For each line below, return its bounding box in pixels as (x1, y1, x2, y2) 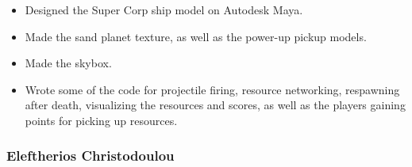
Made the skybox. (25, 55, 112, 71)
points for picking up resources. (25, 112, 178, 128)
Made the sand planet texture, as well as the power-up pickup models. (25, 28, 367, 44)
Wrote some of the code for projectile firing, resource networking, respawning (25, 81, 400, 97)
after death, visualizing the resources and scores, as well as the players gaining (25, 97, 406, 113)
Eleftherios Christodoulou (6, 146, 175, 165)
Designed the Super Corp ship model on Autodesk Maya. (25, 2, 303, 17)
